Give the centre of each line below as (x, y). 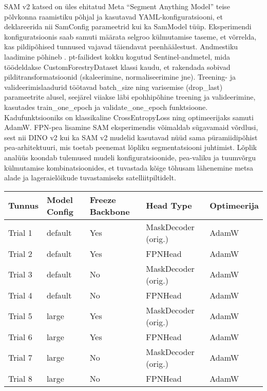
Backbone (110, 211)
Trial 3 (20, 274)
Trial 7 (20, 358)
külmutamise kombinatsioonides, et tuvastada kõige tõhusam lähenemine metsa (129, 167)
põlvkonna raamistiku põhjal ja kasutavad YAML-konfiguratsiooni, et (114, 16)
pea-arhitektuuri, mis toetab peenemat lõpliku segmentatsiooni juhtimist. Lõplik (131, 147)
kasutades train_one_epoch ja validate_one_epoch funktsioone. (106, 107)
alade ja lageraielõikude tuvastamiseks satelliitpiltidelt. (90, 178)
